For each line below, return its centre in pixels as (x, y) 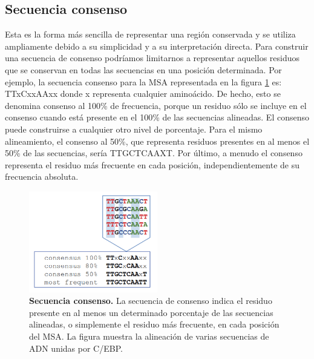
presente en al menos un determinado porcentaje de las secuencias (151, 312)
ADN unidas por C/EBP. (76, 348)
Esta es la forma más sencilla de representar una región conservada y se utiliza (150, 34)
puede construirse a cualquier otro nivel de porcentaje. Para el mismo (134, 129)
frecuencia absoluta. (42, 176)
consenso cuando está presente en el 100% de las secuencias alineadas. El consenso (157, 117)
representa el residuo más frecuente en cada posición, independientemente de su (152, 164)
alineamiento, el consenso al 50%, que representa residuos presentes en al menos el (157, 141)
